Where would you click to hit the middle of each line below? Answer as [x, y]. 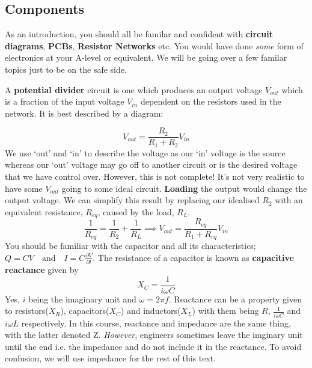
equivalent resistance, [44, 211]
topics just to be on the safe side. [66, 69]
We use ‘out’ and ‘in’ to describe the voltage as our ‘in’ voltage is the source [145, 152]
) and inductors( [151, 311]
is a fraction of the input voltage [65, 101]
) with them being [225, 311]
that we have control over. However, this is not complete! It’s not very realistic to [155, 176]
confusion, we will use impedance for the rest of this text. [111, 358]
